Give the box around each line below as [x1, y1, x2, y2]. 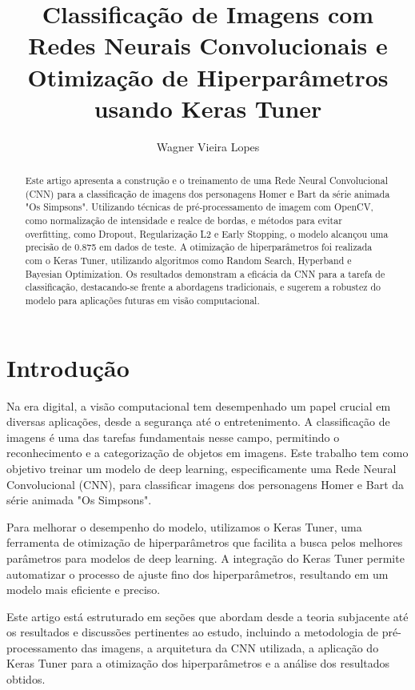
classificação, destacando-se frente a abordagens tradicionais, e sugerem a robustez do [25, 280, 381, 294]
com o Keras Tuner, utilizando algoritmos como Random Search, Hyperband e [25, 254, 352, 267]
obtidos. [6, 671, 46, 688]
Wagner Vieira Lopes [156, 138, 260, 154]
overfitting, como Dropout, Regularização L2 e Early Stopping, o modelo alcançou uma [25, 227, 389, 240]
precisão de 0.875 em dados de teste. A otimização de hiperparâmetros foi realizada [25, 240, 373, 254]
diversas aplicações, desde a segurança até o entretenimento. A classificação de [6, 413, 390, 430]
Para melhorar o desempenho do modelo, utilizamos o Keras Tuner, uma [6, 518, 362, 535]
